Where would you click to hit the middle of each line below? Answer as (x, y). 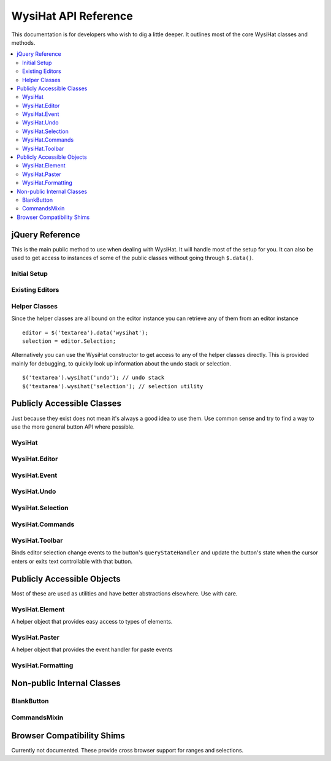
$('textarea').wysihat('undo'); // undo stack (93, 378)
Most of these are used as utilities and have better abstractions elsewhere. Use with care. (124, 593)
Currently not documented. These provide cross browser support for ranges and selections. (127, 750)
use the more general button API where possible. (73, 427)
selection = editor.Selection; (69, 341)
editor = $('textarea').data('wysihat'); (85, 332)
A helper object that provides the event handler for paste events (92, 649)
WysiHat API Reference (72, 16)
